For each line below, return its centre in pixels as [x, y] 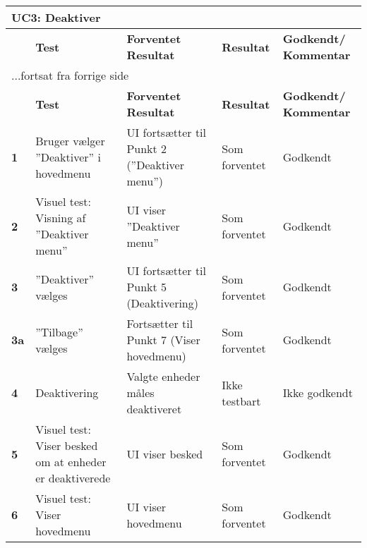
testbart [241, 401]
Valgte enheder [163, 376]
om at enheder [71, 462]
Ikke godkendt [318, 392]
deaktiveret [154, 409]
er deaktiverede [73, 478]
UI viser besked [165, 453]
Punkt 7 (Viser [163, 340]
